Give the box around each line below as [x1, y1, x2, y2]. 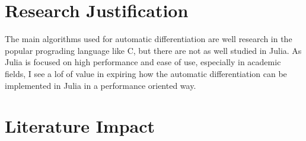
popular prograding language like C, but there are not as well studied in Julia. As [5, 44, 302, 56]
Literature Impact [5, 114, 155, 138]
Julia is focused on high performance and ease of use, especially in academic [5, 56, 281, 68]
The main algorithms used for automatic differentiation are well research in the [5, 33, 292, 45]
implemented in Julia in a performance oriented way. [5, 79, 196, 91]
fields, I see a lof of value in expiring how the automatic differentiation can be [5, 67, 287, 79]
